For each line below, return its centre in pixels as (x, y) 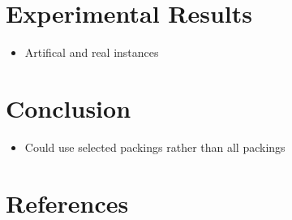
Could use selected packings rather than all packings (155, 147)
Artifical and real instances (92, 52)
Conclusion (69, 108)
